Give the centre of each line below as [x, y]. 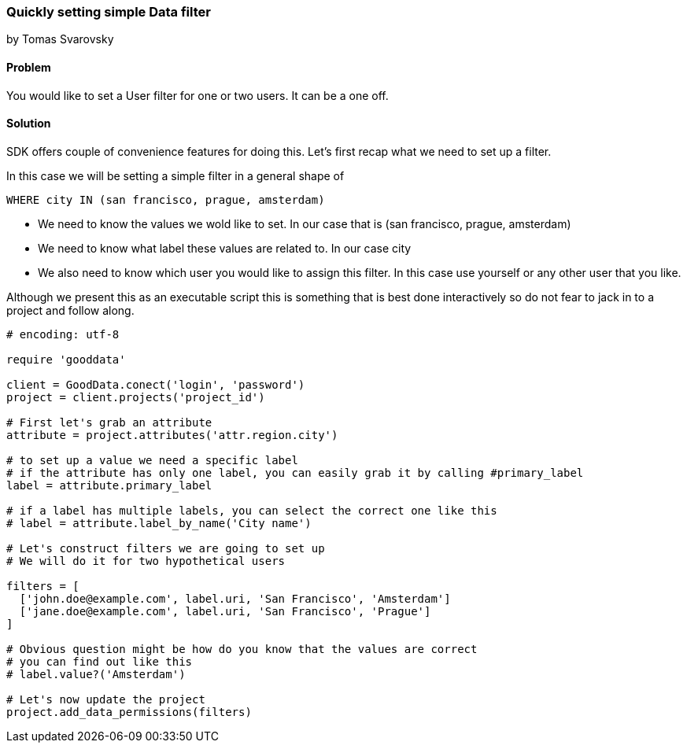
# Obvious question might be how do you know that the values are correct [242, 649]
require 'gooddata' [66, 359]
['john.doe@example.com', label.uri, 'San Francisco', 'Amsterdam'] [235, 598]
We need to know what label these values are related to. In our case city [225, 248]
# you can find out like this [100, 661]
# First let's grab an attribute [109, 422]
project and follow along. [70, 310]
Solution [29, 124]
